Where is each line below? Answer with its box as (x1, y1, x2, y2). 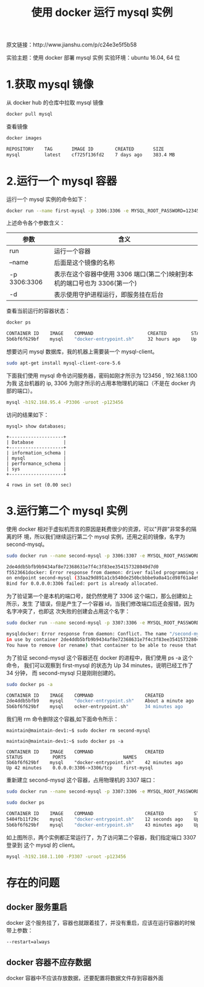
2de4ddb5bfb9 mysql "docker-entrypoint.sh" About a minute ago (6, 698, 194, 704)
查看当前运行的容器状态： (6, 307, 70, 314)
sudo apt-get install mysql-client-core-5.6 (6, 360, 121, 366)
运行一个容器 (53, 247, 91, 256)
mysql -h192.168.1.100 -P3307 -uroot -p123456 (6, 854, 126, 860)
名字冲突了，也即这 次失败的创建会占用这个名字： (6, 607, 131, 615)
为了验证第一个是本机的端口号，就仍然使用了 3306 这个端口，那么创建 (6, 592, 182, 600)
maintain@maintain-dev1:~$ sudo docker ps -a (6, 738, 123, 745)
